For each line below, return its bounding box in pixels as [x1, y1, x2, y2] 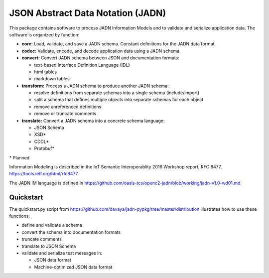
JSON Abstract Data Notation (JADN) [9, 7, 166, 18]
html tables [34, 69, 57, 75]
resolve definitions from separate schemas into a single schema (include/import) [34, 90, 200, 96]
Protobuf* [34, 145, 55, 151]
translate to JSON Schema [21, 243, 76, 249]
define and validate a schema [21, 222, 82, 228]
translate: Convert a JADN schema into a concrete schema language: [21, 118, 165, 124]
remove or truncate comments [34, 111, 97, 117]
